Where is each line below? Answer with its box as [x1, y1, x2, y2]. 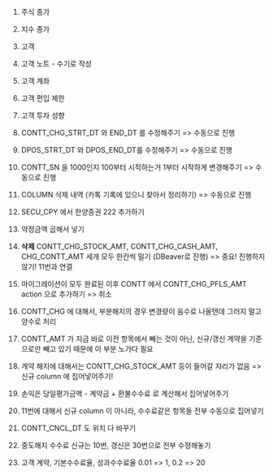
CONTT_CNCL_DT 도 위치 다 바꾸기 [20, 423, 136, 433]
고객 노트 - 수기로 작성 [20, 59, 92, 68]
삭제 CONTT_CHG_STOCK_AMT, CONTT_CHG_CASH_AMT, [20, 242, 219, 251]
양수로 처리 [20, 317, 57, 326]
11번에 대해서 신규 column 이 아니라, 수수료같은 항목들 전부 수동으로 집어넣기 [20, 406, 264, 416]
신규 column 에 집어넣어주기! [20, 372, 114, 381]
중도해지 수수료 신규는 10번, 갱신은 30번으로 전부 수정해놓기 [20, 441, 211, 450]
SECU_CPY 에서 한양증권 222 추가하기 [20, 207, 145, 217]
